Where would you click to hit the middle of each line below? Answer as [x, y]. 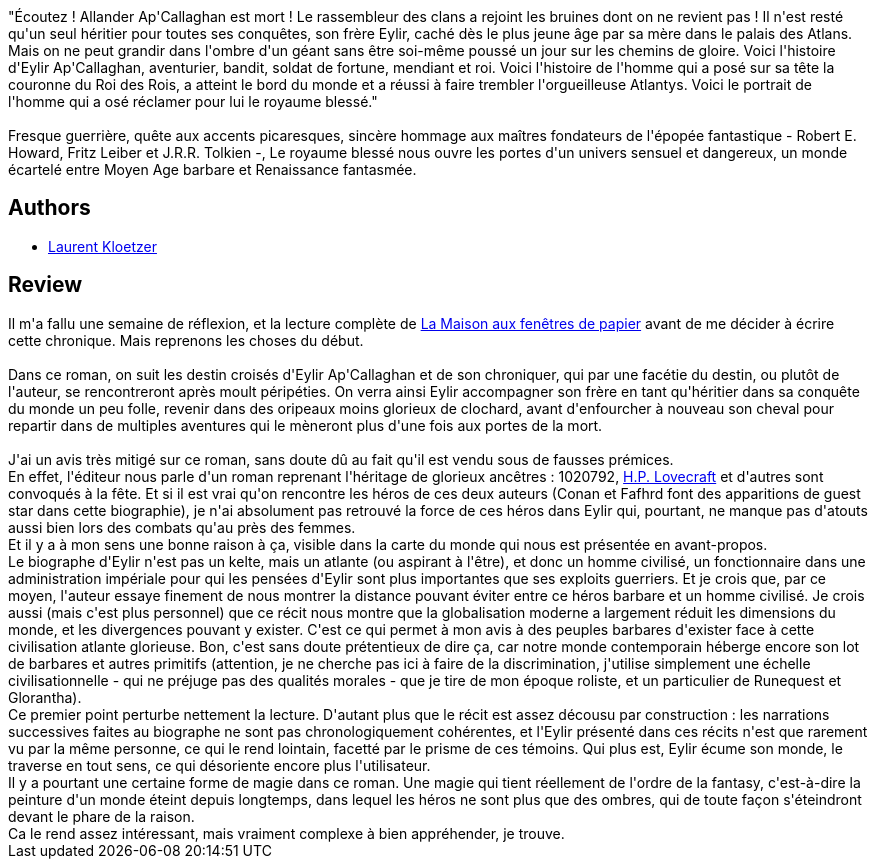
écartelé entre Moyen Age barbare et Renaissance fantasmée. [212, 169]
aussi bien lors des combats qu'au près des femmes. [182, 527]
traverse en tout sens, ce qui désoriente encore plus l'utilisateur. [219, 765]
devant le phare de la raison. [101, 816]
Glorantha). [45, 697]
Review [45, 285]
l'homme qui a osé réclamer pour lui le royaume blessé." [193, 101]
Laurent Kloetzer [102, 246]
